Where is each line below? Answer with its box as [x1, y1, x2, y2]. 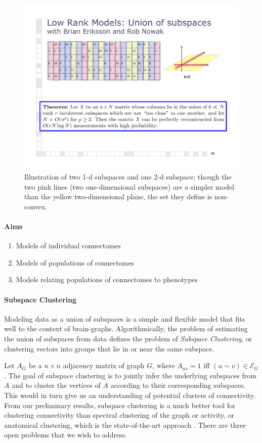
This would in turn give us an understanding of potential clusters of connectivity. [4, 390, 256, 401]
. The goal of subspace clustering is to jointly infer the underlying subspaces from [4, 370, 256, 380]
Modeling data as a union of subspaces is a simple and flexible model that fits [4, 313, 245, 324]
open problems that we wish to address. [4, 429, 127, 440]
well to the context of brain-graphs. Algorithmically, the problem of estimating [4, 323, 248, 334]
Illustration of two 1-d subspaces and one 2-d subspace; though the [24, 171, 232, 182]
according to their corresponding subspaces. [110, 380, 246, 390]
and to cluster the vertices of [12, 380, 101, 390]
